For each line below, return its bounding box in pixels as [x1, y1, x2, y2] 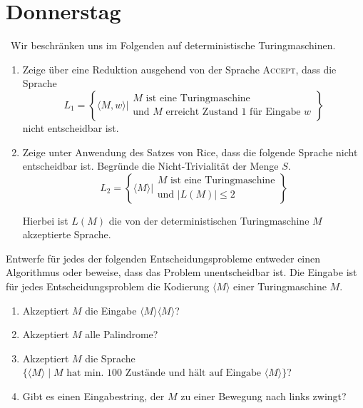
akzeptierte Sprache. [22, 227, 111, 242]
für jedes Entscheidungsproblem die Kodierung [6, 279, 210, 294]
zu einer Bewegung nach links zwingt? [180, 389, 347, 404]
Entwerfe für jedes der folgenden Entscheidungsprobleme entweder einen [6, 250, 321, 265]
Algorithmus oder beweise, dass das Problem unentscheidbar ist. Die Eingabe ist [6, 265, 357, 280]
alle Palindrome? [85, 327, 158, 342]
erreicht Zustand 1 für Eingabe [165, 107, 301, 118]
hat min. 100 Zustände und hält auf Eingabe [66, 368, 262, 379]
